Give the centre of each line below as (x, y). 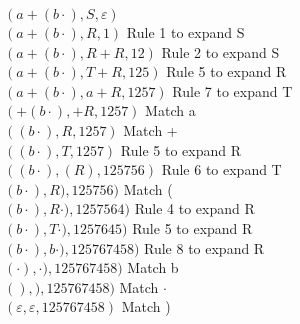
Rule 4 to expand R (194, 208)
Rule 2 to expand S (220, 51)
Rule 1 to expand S (185, 32)
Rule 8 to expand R (204, 247)
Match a (170, 110)
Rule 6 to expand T (221, 169)
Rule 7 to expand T (232, 90)
